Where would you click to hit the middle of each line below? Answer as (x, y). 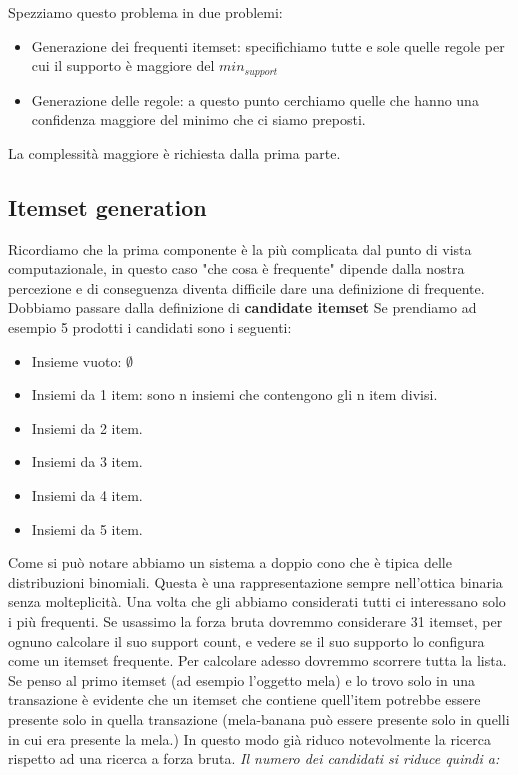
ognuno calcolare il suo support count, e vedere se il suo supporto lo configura (246, 640)
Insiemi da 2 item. (87, 427)
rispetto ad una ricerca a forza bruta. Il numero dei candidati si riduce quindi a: (254, 758)
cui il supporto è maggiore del (123, 65)
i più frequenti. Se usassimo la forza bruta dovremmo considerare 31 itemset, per (255, 620)
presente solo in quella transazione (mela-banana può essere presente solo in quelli (259, 718)
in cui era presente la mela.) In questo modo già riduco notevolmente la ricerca (249, 738)
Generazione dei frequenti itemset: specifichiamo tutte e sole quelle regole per (268, 45)
